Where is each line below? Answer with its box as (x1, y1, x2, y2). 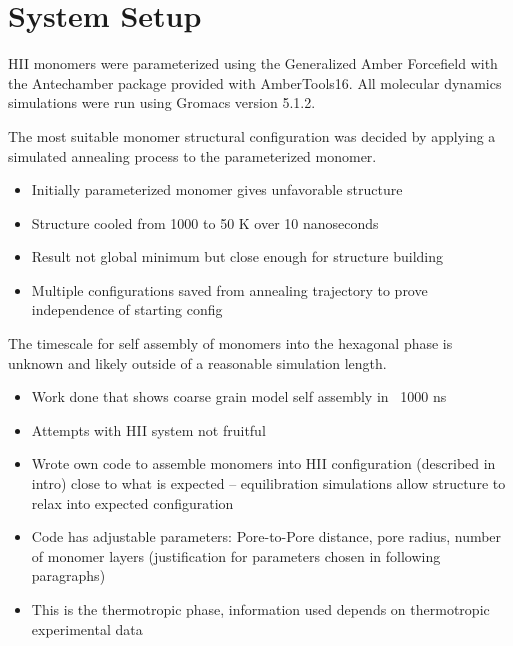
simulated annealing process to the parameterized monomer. (8, 145, 377, 166)
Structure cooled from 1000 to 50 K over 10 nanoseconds (31, 212, 379, 233)
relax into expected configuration (31, 492, 234, 513)
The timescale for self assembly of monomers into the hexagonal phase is (8, 333, 453, 354)
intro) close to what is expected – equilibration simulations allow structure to (31, 473, 506, 494)
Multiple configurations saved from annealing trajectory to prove (31, 279, 428, 300)
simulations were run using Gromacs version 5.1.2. (8, 92, 316, 113)
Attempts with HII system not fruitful (31, 419, 266, 440)
